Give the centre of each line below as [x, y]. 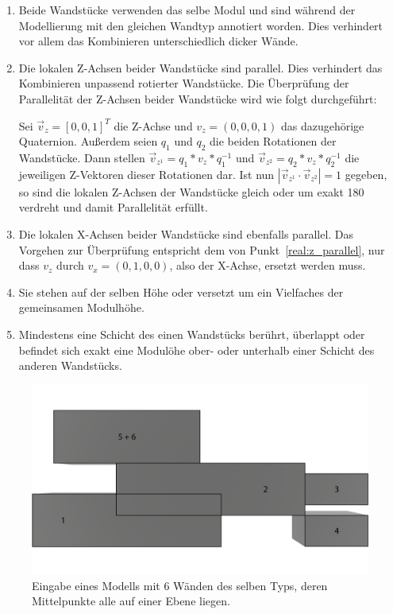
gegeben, [366, 174]
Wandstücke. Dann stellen [82, 157]
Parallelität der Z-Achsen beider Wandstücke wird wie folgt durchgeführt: [198, 98]
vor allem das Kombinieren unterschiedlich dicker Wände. [158, 41]
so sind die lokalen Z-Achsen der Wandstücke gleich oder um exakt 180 [191, 191]
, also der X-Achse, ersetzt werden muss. [268, 265]
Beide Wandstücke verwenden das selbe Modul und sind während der [187, 10]
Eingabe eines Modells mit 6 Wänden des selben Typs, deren [180, 585]
